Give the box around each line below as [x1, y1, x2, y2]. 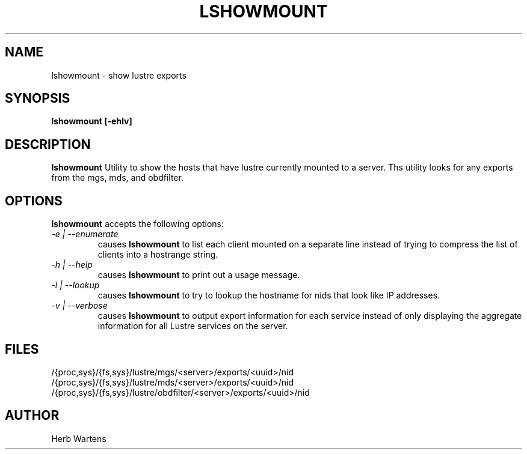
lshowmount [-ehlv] [51, 116, 132, 127]
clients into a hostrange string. [97, 249, 218, 260]
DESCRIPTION [5, 136, 91, 152]
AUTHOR [5, 408, 60, 423]
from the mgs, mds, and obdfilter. [51, 172, 183, 183]
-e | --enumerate [51, 229, 119, 240]
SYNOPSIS [5, 91, 70, 106]
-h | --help [51, 259, 93, 270]
